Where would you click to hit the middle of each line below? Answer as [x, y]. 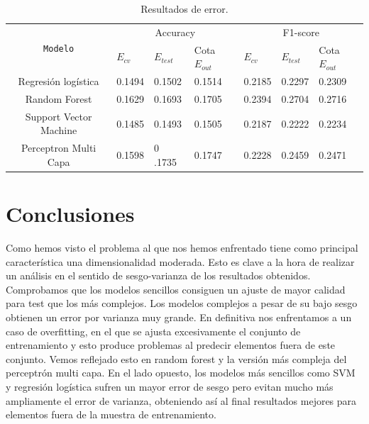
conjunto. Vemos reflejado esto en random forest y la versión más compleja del [176, 358]
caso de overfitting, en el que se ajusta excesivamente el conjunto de [153, 331]
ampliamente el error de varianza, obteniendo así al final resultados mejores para [181, 400]
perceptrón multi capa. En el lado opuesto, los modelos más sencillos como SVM [181, 373]
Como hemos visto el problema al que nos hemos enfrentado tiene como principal [182, 248]
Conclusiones [70, 214]
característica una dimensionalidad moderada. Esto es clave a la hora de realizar [180, 261]
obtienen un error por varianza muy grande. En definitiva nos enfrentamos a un [179, 317]
